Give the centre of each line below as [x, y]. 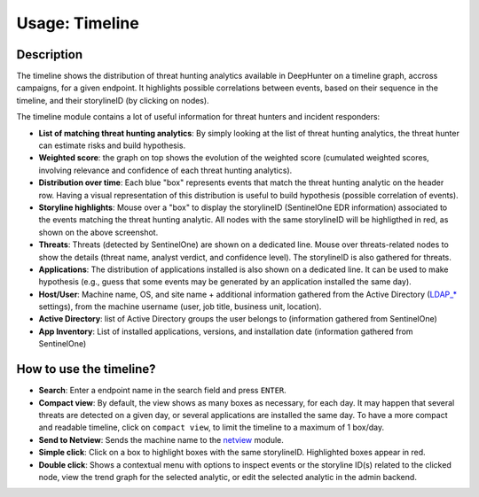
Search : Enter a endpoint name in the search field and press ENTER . [163, 391]
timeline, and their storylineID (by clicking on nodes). [113, 100]
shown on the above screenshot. [98, 232]
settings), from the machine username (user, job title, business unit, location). [180, 307]
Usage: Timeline [78, 23]
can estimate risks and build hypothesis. [112, 145]
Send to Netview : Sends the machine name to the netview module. [161, 439]
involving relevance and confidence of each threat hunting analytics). [165, 170]
